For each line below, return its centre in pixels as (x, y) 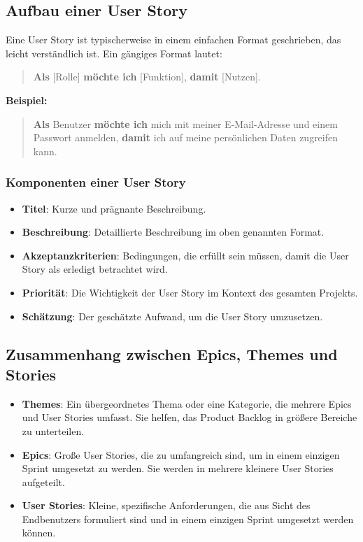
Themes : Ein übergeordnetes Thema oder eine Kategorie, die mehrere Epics (187, 403)
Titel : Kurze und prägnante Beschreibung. (114, 208)
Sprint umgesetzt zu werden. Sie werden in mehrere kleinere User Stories (178, 468)
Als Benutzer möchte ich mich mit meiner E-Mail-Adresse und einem (185, 123)
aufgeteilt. (43, 482)
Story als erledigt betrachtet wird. (95, 269)
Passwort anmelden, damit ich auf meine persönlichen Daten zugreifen (186, 137)
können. (39, 533)
